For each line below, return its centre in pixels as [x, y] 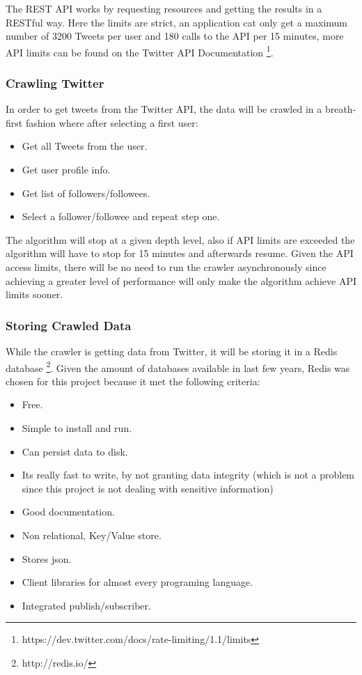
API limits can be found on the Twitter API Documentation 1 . [140, 51]
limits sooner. [34, 294]
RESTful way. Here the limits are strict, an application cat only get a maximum [177, 22]
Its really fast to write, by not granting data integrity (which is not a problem [188, 475]
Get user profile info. [66, 170]
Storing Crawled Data [69, 325]
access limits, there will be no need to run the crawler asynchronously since [166, 267]
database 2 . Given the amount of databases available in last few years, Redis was [178, 366]
